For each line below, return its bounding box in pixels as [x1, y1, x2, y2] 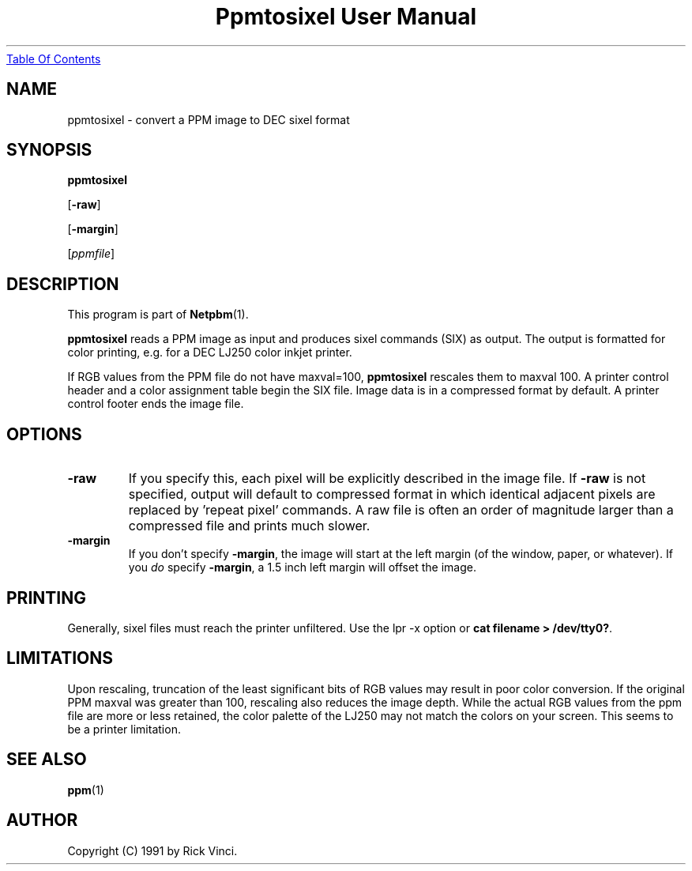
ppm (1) [67, 782, 104, 797]
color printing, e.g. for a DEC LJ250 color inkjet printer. [67, 345, 352, 360]
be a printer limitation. [67, 722, 181, 736]
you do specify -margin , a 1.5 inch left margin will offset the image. [128, 560, 476, 575]
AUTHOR [6, 810, 78, 831]
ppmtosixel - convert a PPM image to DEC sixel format [67, 112, 350, 126]
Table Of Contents [6, 51, 101, 66]
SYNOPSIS [6, 140, 92, 160]
